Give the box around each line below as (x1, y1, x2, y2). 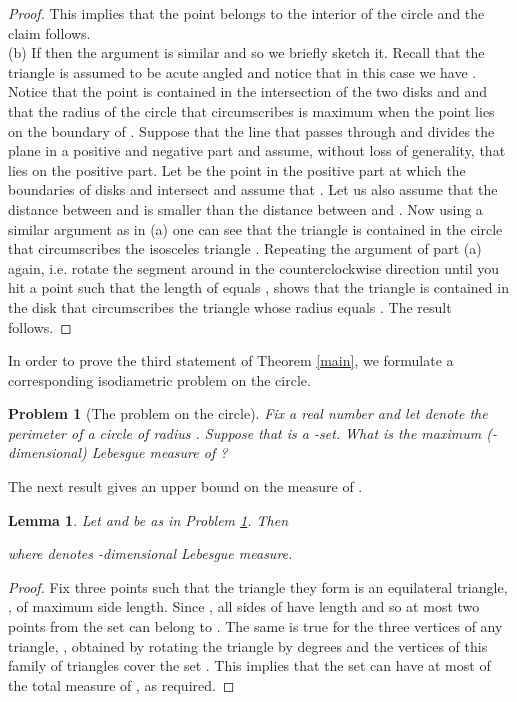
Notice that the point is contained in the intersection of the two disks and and (8, 81, 488, 102)
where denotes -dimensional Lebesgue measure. (8, 543, 293, 564)
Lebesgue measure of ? (91, 442, 228, 463)
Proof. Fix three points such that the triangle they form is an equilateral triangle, (8, 576, 508, 597)
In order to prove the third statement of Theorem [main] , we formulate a (8, 350, 454, 371)
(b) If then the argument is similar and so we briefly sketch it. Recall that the (8, 42, 485, 63)
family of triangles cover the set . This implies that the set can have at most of (8, 655, 491, 676)
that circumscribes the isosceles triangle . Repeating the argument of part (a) (8, 238, 482, 259)
